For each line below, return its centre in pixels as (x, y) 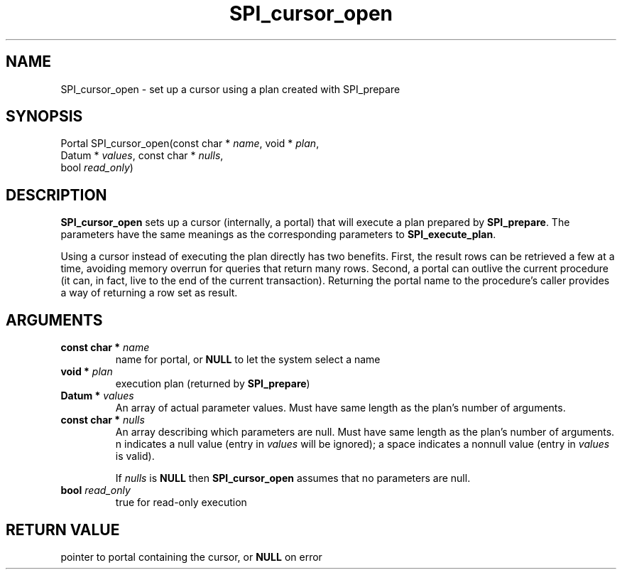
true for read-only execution (181, 503)
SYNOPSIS (44, 117)
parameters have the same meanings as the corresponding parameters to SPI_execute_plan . (278, 235)
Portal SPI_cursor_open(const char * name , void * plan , (190, 144)
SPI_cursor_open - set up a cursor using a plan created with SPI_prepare (230, 89)
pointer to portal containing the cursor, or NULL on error (191, 557)
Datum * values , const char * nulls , (142, 156)
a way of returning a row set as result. (149, 293)
